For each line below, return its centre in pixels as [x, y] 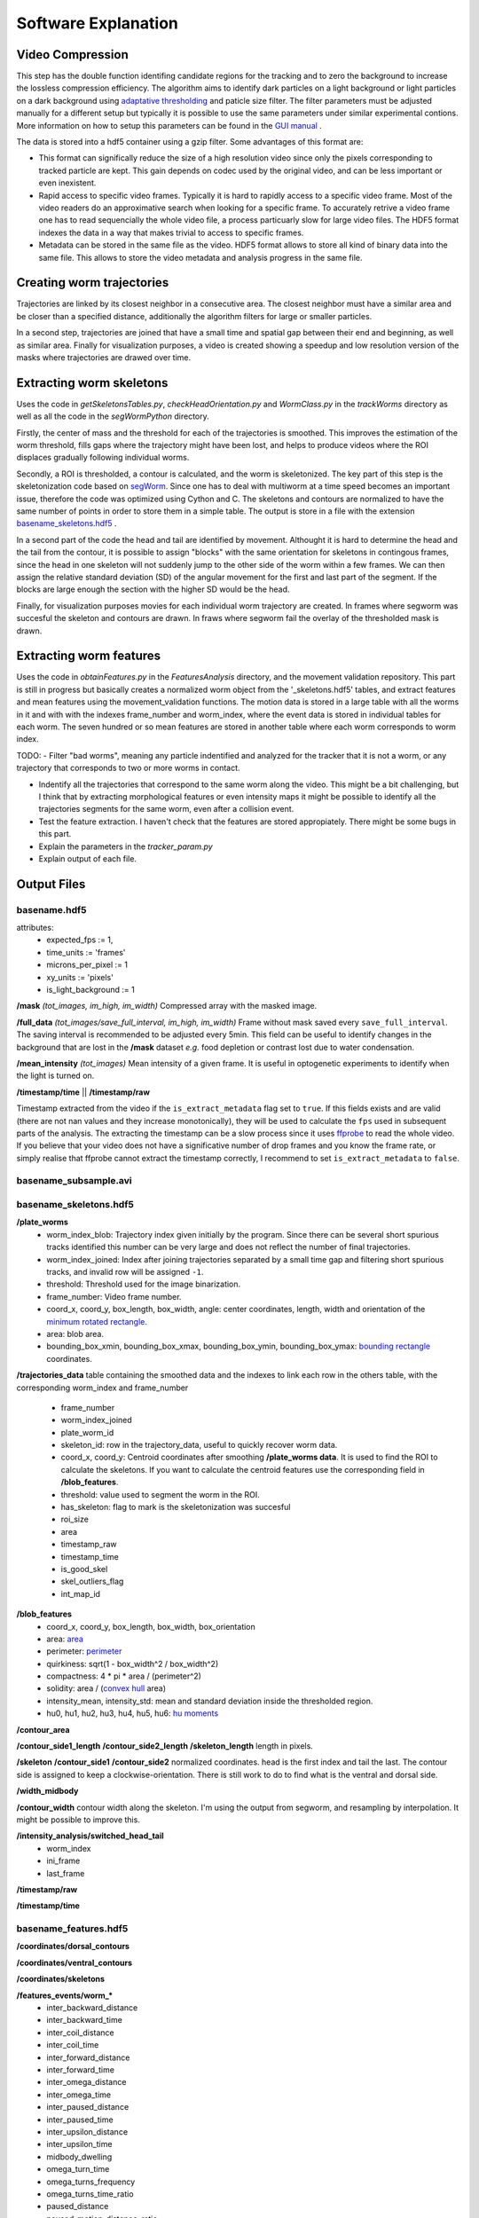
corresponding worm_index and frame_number [102, 1388]
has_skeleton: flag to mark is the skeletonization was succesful [176, 1507]
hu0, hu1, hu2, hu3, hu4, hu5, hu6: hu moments [133, 1713]
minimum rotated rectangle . [97, 1321]
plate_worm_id [87, 1432]
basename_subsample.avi [74, 1181]
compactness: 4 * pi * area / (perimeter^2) [124, 1676]
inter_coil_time [73, 2045]
